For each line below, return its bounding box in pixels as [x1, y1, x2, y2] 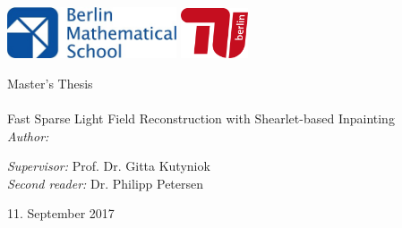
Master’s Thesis [7, 73, 93, 92]
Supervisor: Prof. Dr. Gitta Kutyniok [7, 156, 210, 175]
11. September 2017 [7, 204, 115, 223]
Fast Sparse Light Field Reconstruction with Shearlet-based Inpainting [7, 108, 395, 127]
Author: [7, 126, 49, 145]
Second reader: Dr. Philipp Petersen [7, 173, 204, 192]
